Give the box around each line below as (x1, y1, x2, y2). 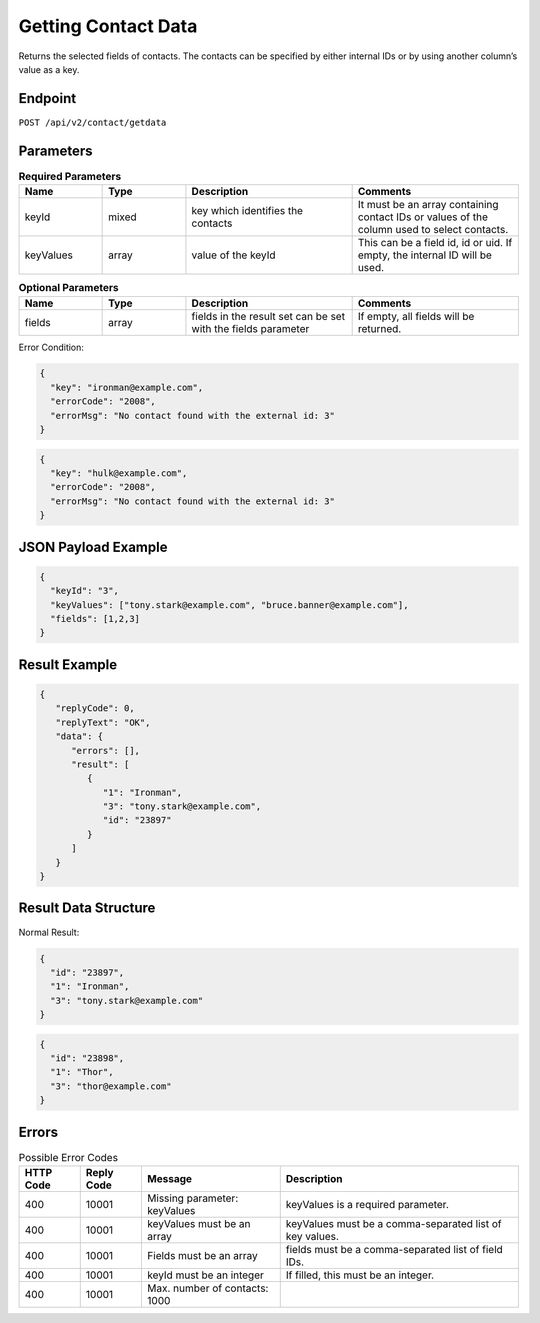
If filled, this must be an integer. (285, 1268, 435, 1282)
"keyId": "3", (50, 585, 120, 597)
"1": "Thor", (50, 1066, 114, 1078)
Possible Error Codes (18, 1150, 119, 1164)
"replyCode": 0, (55, 703, 135, 714)
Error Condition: (18, 341, 85, 353)
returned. (357, 321, 402, 335)
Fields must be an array (146, 1249, 259, 1263)
